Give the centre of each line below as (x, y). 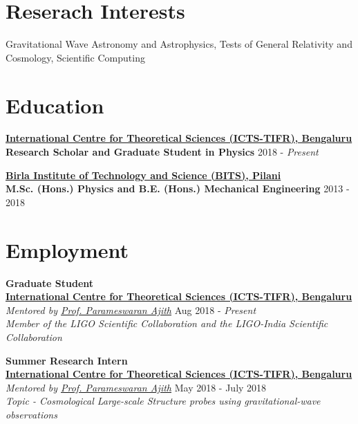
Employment (67, 249)
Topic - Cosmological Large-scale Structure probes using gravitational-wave (163, 401)
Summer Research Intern (67, 360)
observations (31, 414)
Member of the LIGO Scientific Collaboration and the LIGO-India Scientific (167, 323)
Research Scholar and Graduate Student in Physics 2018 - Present (162, 152)
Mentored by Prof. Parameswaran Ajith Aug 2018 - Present (131, 310)
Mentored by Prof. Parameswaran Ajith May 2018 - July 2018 (136, 387)
